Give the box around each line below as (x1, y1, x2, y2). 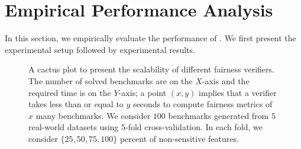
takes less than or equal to (28, 98, 124, 110)
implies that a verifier (199, 86, 277, 98)
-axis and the (202, 74, 250, 87)
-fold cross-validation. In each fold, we (125, 121, 263, 133)
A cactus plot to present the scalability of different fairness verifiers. (28, 63, 274, 75)
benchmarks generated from (168, 109, 269, 121)
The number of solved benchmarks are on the (28, 74, 193, 87)
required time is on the (28, 86, 111, 98)
